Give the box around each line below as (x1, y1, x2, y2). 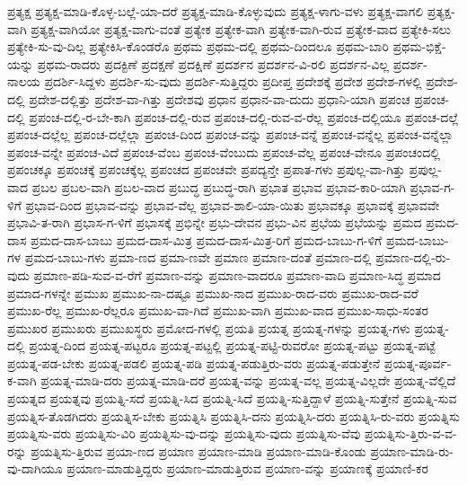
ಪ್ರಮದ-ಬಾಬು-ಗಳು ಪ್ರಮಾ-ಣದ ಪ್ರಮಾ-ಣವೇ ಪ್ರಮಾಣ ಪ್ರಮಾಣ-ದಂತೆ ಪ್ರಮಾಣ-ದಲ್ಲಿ (24, 248, 372, 267)
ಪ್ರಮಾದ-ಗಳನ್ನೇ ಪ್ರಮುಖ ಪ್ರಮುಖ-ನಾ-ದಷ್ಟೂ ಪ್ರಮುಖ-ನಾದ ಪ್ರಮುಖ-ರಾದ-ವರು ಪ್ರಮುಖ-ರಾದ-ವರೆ (7, 283, 419, 302)
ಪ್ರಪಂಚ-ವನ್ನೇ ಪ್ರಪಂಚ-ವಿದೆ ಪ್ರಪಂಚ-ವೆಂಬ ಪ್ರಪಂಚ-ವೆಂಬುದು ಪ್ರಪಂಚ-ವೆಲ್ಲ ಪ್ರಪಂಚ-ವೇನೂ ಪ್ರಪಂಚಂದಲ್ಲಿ (7, 142, 440, 161)
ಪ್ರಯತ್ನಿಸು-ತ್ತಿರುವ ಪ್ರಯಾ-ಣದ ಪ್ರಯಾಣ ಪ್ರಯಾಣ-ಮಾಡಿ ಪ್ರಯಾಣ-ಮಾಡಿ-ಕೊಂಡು (31, 441, 366, 460)
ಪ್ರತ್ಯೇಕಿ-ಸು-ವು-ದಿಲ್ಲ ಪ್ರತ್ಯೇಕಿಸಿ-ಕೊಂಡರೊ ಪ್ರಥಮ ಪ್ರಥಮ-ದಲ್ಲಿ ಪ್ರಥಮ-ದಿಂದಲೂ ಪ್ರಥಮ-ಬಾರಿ (7, 37, 389, 56)
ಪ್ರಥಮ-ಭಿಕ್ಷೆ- (392, 37, 446, 56)
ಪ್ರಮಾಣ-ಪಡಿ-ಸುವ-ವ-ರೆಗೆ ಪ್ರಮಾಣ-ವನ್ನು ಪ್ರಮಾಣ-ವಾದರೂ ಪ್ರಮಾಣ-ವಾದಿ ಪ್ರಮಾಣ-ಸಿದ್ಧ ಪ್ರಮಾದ (33, 265, 441, 284)
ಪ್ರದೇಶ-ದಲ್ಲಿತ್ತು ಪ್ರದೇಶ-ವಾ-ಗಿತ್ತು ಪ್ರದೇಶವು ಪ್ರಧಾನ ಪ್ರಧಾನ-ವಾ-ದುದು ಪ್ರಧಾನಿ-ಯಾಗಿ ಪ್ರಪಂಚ (29, 89, 410, 108)
